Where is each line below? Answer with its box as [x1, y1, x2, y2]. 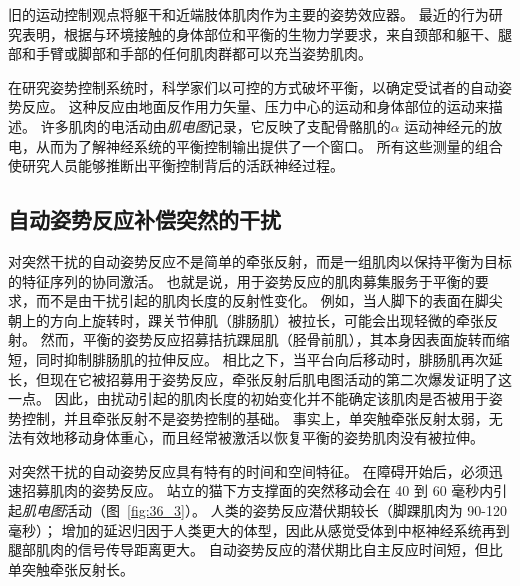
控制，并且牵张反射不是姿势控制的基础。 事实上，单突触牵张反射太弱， [21, 407, 489, 428]
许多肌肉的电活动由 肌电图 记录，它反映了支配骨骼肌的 [40, 115, 391, 136]
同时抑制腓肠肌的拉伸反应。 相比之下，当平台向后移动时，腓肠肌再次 [35, 348, 489, 369]
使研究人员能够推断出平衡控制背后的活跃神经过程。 [8, 155, 344, 176]
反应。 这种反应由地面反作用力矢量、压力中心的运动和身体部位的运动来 [21, 96, 489, 117]
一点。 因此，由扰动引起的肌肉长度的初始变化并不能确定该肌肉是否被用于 [8, 388, 489, 409]
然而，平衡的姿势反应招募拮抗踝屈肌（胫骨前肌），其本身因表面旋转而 [40, 329, 496, 350]
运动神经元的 [404, 115, 489, 136]
